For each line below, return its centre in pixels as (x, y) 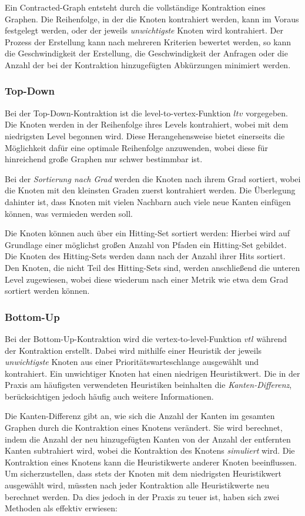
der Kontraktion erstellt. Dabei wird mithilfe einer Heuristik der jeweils (133, 350)
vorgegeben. (267, 113)
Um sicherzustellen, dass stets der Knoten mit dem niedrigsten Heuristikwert (143, 473)
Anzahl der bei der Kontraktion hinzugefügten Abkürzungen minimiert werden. (148, 64)
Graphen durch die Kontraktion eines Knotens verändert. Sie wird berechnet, (144, 428)
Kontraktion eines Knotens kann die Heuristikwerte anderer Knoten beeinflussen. (151, 462)
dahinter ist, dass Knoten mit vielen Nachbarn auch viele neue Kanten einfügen (148, 201)
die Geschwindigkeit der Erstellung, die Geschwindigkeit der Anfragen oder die (146, 53)
